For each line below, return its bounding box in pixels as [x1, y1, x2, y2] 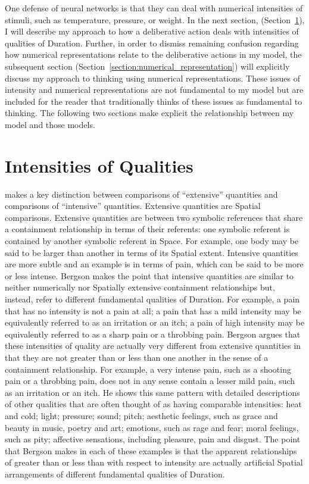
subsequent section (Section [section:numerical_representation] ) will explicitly [5, 60, 290, 72]
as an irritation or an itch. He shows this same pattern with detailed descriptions [5, 386, 300, 398]
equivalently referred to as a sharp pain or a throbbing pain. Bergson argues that [5, 327, 301, 340]
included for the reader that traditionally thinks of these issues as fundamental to [5, 95, 302, 107]
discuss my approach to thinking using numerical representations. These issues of [5, 71, 300, 84]
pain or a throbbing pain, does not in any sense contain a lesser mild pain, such [5, 374, 295, 387]
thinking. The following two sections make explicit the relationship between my [5, 107, 294, 119]
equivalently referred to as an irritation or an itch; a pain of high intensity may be [5, 316, 305, 329]
